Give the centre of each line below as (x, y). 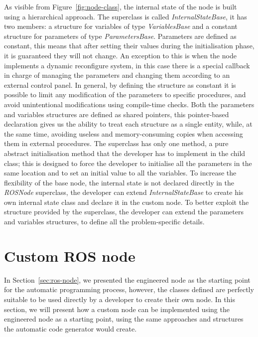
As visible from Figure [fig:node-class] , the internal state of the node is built (121, 6)
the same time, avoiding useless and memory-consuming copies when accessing (124, 133)
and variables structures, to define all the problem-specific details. (104, 222)
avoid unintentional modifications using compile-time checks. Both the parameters (129, 104)
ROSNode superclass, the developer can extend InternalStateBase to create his (124, 192)
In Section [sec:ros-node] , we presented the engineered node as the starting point (127, 279)
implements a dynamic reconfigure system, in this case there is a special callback (127, 65)
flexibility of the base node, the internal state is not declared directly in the (119, 182)
